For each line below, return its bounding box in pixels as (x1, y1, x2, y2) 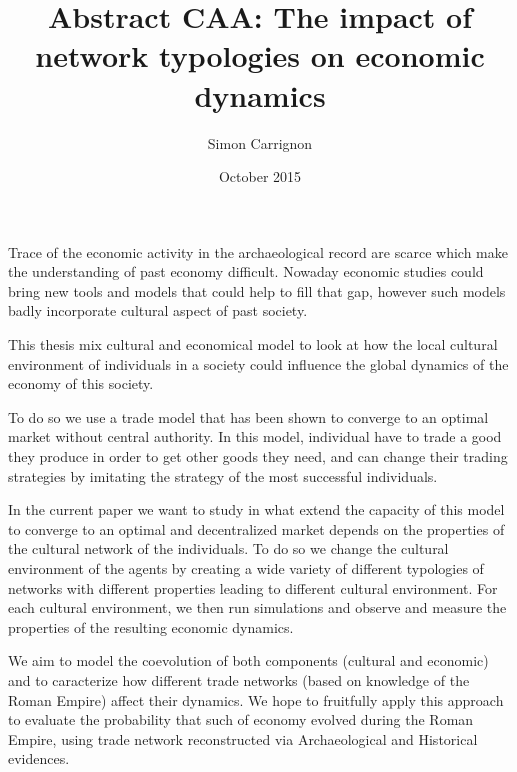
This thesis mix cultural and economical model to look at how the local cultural (8, 334, 498, 355)
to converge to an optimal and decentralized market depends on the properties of (8, 518, 505, 539)
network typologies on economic (35, 35, 485, 76)
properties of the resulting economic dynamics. (8, 616, 294, 637)
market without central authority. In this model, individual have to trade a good (8, 426, 502, 447)
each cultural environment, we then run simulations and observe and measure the (8, 597, 507, 618)
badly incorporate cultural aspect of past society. (8, 300, 308, 321)
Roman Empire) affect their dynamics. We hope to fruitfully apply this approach (8, 689, 504, 710)
